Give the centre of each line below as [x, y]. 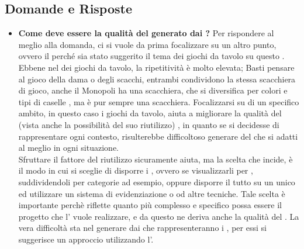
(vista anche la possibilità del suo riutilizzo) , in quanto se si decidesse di [149, 124]
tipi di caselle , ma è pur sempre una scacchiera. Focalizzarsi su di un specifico [159, 101]
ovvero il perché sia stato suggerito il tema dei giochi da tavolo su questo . [151, 56]
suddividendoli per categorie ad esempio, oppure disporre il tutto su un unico [157, 181]
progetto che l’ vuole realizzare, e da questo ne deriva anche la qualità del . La [159, 216]
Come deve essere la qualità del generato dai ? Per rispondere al [146, 33]
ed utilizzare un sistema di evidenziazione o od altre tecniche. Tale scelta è [152, 193]
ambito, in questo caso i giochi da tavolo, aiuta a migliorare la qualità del [150, 113]
